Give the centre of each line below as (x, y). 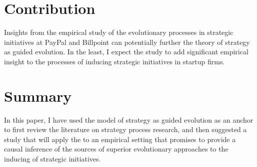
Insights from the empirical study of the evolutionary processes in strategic (119, 32)
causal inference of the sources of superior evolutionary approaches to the (116, 149)
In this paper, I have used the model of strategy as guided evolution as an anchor (129, 119)
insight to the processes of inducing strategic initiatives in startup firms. (114, 61)
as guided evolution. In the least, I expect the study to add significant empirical (126, 52)
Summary (38, 95)
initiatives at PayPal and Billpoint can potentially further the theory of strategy (127, 42)
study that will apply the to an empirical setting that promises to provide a (120, 139)
